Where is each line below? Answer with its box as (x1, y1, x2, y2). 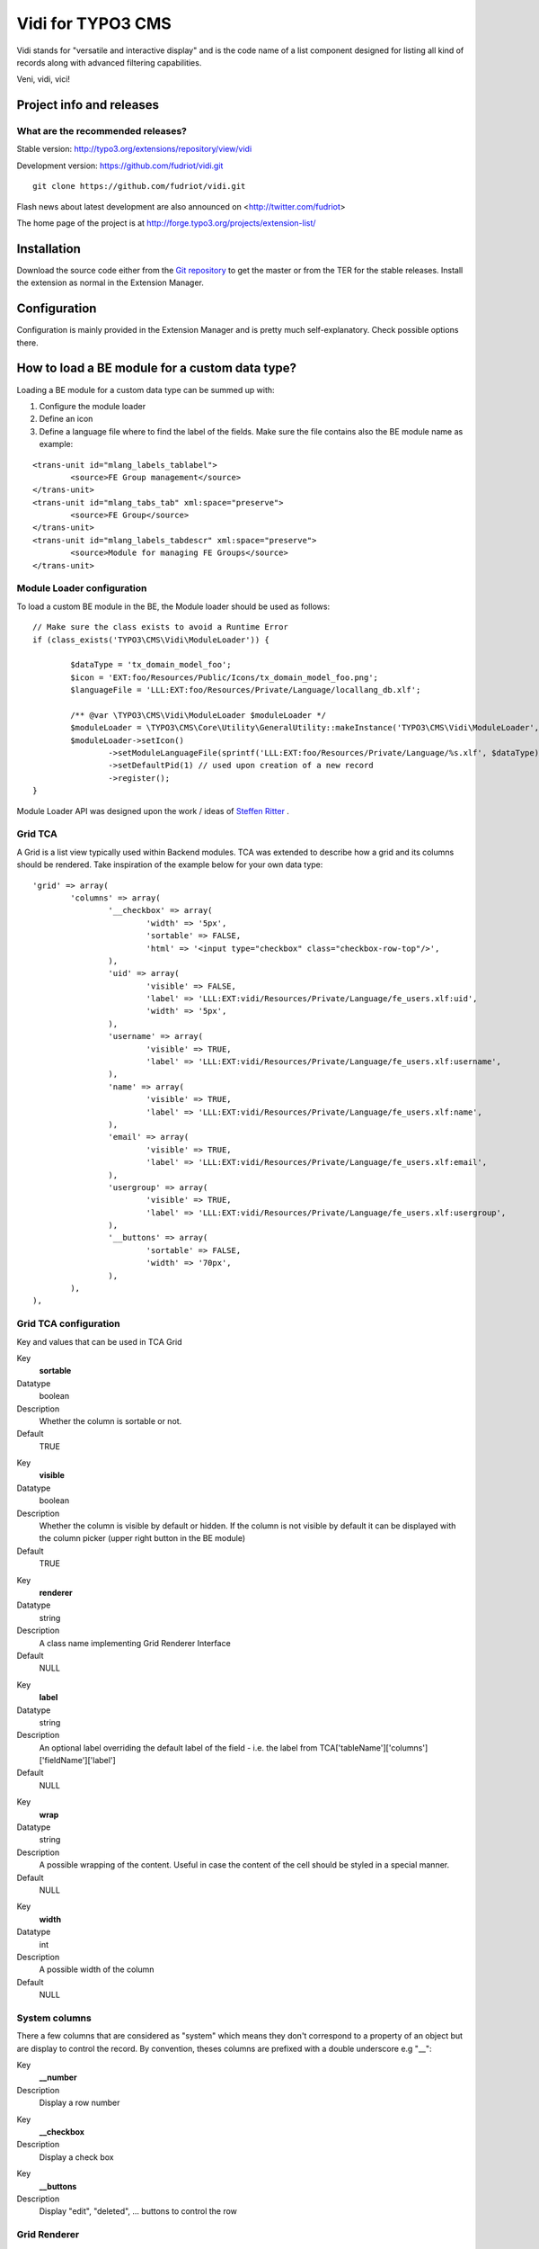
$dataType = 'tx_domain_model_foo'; (70, 659, 233, 670)
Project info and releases (16, 97, 159, 112)
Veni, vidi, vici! (16, 74, 71, 85)
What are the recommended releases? (16, 125, 188, 138)
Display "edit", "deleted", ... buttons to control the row (39, 2206, 238, 2217)
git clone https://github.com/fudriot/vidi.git (32, 181, 246, 192)
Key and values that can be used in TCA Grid (16, 1336, 183, 1347)
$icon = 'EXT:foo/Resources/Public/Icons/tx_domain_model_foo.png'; (70, 672, 379, 683)
